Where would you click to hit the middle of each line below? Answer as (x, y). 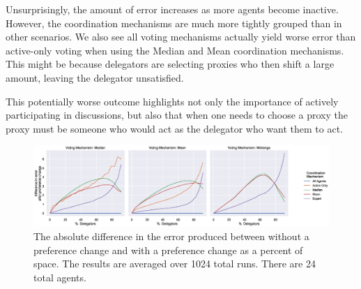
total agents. (60, 277)
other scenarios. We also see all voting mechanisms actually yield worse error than (181, 37)
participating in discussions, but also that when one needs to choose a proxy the (177, 115)
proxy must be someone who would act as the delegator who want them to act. (175, 128)
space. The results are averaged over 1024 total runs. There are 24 (175, 264)
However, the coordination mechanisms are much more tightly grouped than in (174, 23)
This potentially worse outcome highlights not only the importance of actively (172, 101)
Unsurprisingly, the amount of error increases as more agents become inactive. (172, 9)
